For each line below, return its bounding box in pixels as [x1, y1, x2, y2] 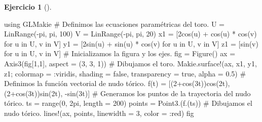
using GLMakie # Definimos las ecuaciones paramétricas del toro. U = [4, 18, 225, 29]
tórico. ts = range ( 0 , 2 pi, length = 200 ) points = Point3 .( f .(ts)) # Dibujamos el [4, 98, 252, 108]
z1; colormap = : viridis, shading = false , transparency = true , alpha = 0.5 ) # [4, 68, 246, 78]
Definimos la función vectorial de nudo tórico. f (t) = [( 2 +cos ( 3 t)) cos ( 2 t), [4, 78, 230, 89]
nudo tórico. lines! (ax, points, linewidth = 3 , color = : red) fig [4, 107, 194, 118]
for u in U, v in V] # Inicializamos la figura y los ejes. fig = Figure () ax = [4, 48, 236, 59]
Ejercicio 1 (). [4, 2, 52, 12]
